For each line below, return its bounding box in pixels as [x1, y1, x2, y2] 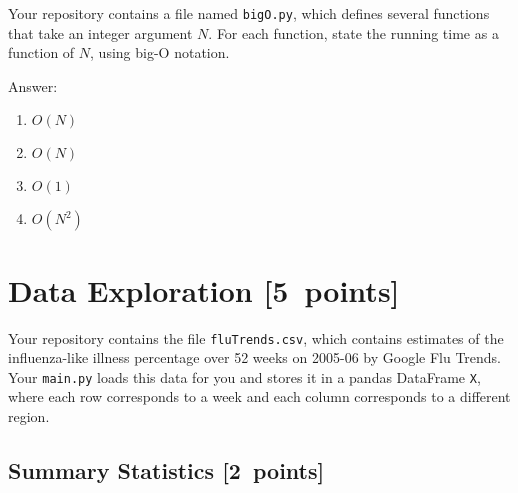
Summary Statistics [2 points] [8, 455, 325, 486]
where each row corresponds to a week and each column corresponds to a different [8, 386, 511, 407]
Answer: [8, 75, 58, 96]
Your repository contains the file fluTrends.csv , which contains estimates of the [8, 327, 504, 348]
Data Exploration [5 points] [8, 269, 400, 310]
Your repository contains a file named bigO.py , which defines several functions [8, 3, 490, 23]
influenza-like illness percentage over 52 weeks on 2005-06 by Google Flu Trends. [8, 347, 502, 368]
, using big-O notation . [90, 42, 230, 63]
